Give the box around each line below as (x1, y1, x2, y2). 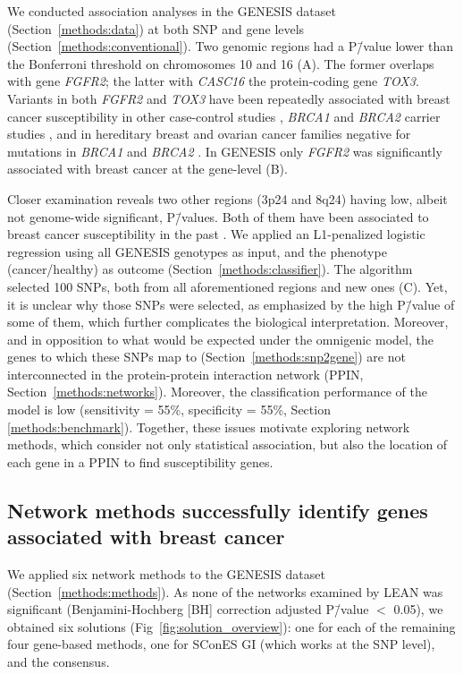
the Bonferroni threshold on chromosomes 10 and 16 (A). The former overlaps (7, 54, 434, 73)
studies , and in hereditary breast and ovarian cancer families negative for (7, 124, 411, 143)
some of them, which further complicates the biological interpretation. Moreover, (7, 312, 449, 331)
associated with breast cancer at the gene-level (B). (7, 159, 288, 178)
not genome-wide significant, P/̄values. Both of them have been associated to (7, 207, 429, 226)
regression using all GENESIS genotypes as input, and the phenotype (7, 242, 387, 260)
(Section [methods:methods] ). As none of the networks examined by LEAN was (7, 582, 443, 601)
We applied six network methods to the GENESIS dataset (7, 565, 325, 584)
